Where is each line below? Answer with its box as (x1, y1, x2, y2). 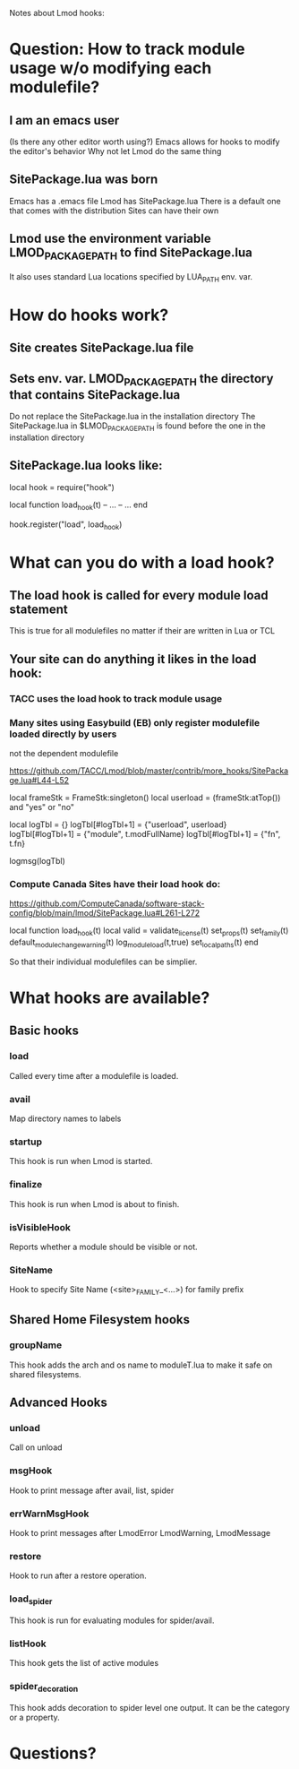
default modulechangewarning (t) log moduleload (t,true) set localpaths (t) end (9, 936, 259, 949)
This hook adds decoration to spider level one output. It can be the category (9, 1702, 290, 1713)
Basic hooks (9, 1023, 79, 1039)
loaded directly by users (9, 728, 117, 740)
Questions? (9, 1743, 97, 1764)
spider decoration (9, 1680, 79, 1695)
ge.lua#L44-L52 (9, 775, 70, 785)
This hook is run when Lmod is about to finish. (9, 1198, 180, 1209)
